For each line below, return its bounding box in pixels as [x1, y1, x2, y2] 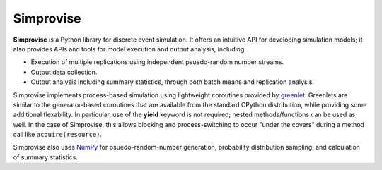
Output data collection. [30, 68, 98, 76]
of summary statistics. [13, 152, 78, 162]
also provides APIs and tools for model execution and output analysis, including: [13, 44, 247, 53]
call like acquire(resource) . [13, 130, 103, 139]
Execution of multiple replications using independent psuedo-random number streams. [30, 58, 284, 66]
